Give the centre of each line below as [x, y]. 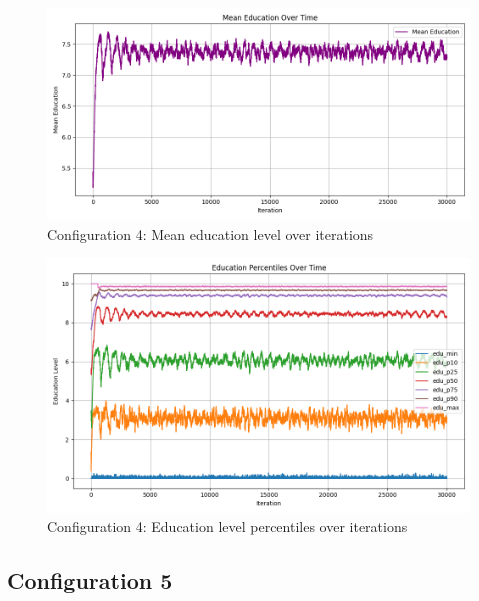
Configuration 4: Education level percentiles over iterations [227, 526]
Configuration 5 [90, 580]
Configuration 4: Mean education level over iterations [210, 233]
